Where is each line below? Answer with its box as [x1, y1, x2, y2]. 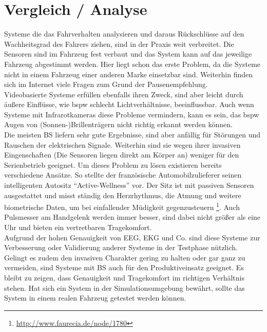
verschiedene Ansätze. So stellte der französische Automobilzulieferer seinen [4, 169, 242, 180]
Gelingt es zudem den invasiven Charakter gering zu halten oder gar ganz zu [4, 252, 245, 263]
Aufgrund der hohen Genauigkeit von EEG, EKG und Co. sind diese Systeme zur [4, 232, 260, 242]
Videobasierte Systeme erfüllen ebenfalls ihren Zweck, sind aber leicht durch [4, 89, 243, 99]
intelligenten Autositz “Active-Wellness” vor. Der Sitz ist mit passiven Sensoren [4, 180, 254, 190]
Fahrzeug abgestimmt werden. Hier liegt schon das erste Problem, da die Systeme [4, 58, 261, 69]
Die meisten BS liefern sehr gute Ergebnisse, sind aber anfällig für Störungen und [4, 129, 261, 140]
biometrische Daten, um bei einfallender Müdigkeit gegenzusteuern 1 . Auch [4, 200, 240, 212]
